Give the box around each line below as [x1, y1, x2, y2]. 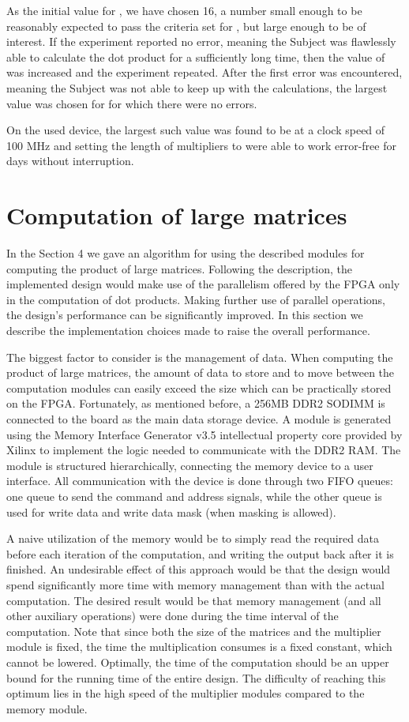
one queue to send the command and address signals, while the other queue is [6, 487, 382, 504]
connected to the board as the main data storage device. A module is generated [6, 411, 392, 427]
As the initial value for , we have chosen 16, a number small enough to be [6, 2, 362, 18]
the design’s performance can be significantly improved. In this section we [6, 306, 363, 323]
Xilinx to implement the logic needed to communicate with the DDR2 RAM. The [6, 442, 401, 458]
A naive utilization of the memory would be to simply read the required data [6, 530, 379, 547]
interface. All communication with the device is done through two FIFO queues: [6, 472, 393, 489]
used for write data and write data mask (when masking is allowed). [6, 503, 336, 520]
